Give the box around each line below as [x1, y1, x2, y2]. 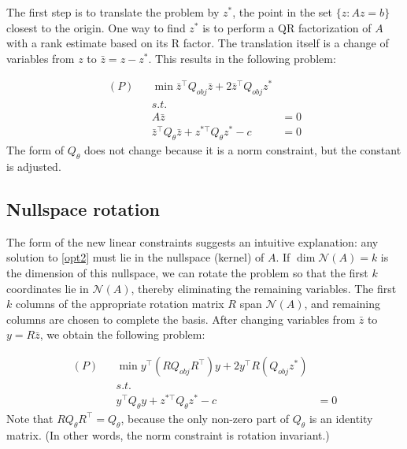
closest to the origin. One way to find [6, 19, 186, 35]
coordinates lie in [6, 280, 89, 296]
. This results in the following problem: [148, 50, 336, 66]
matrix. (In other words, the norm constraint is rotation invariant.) [6, 426, 330, 443]
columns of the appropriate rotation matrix [15, 295, 224, 312]
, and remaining [304, 295, 380, 312]
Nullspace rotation [6, 197, 160, 221]
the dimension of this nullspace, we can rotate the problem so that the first [6, 265, 368, 281]
